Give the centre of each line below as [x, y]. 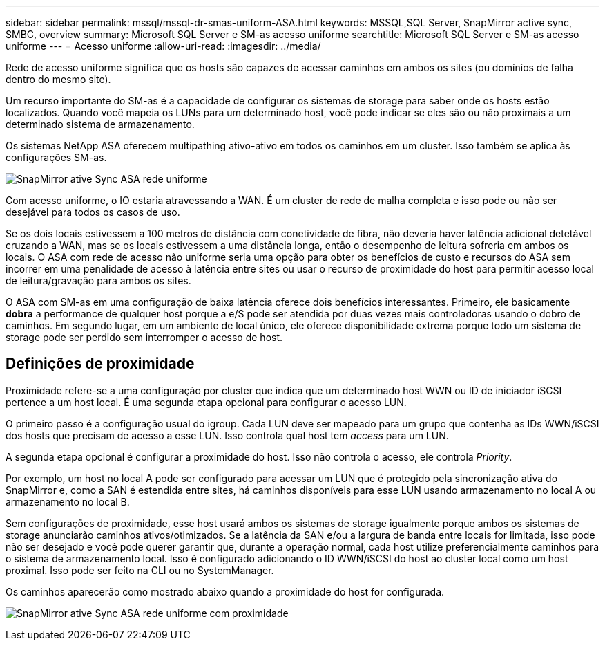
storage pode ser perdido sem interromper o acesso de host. [144, 337]
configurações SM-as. [56, 157]
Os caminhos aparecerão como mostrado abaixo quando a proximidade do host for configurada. [225, 591]
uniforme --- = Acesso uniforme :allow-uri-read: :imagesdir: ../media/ [163, 46]
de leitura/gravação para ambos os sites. [98, 280]
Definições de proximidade [100, 364]
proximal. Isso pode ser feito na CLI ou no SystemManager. [140, 570]
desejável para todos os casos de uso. [93, 212]
